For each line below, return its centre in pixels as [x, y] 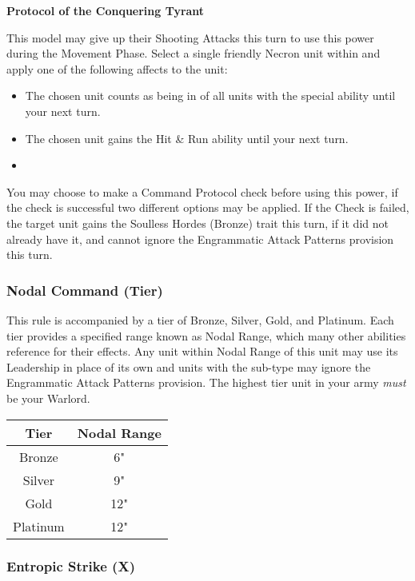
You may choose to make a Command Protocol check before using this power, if [202, 191]
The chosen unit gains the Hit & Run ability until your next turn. [187, 138]
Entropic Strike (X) [71, 566]
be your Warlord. [48, 398]
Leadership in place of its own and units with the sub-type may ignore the [189, 366]
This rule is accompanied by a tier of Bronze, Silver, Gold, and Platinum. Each [200, 319]
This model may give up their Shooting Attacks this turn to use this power [190, 37]
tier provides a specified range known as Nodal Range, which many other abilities [206, 335]
